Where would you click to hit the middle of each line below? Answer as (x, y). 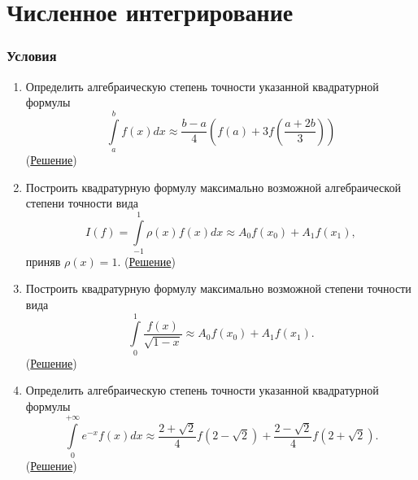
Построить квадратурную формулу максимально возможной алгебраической (213, 187)
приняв (43, 261)
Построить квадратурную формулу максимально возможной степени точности (218, 288)
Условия (32, 56)
